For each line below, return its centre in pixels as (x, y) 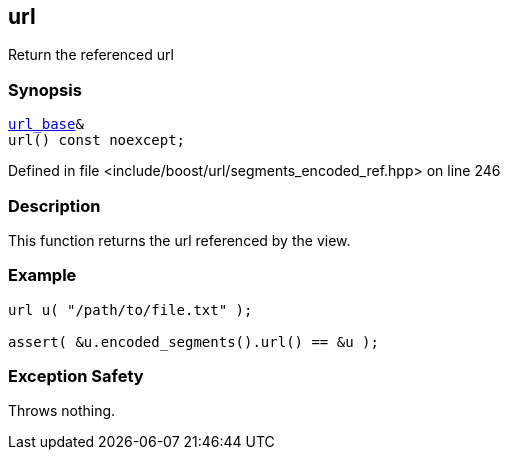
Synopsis (45, 89)
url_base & (46, 124)
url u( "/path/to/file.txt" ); (130, 309)
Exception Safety (76, 376)
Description (54, 205)
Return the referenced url (91, 55)
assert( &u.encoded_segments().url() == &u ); (193, 341)
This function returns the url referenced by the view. (179, 240)
